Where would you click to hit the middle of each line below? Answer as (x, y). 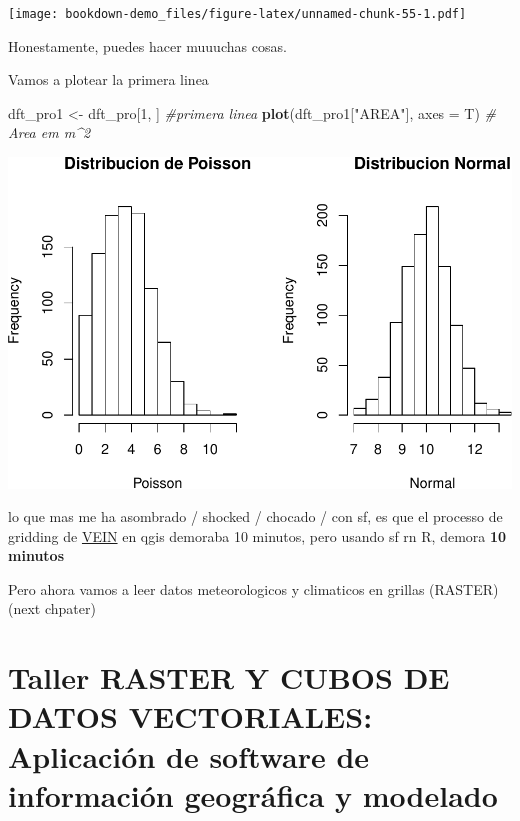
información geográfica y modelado (253, 794)
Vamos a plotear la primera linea (108, 79)
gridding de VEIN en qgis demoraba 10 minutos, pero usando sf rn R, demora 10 (257, 535)
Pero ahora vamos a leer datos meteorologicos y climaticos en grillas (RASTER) (253, 588)
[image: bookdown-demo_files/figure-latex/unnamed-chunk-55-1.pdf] (237, 14)
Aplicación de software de (189, 755)
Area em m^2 (49, 132)
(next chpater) (52, 608)
